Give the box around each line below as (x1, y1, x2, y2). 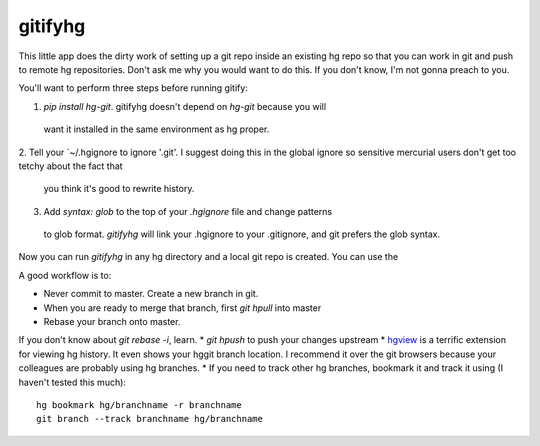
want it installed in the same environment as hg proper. (43, 123, 270, 135)
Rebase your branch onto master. (43, 316, 181, 328)
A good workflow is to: (18, 269, 112, 281)
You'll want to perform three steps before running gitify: (18, 82, 249, 94)
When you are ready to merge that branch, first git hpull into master (43, 301, 322, 314)
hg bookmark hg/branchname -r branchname (36, 399, 242, 410)
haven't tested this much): (18, 376, 127, 388)
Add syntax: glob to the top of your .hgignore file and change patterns (43, 205, 333, 217)
